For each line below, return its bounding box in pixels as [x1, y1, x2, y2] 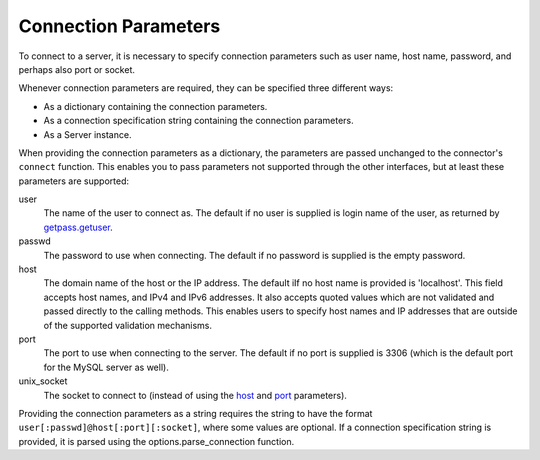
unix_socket [18, 375, 68, 387]
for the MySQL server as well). [43, 361, 169, 373]
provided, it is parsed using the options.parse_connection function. [18, 435, 295, 447]
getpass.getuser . [43, 221, 114, 233]
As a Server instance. [43, 128, 132, 140]
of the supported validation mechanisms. [43, 319, 213, 331]
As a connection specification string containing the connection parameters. [43, 115, 354, 127]
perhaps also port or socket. [18, 63, 135, 75]
